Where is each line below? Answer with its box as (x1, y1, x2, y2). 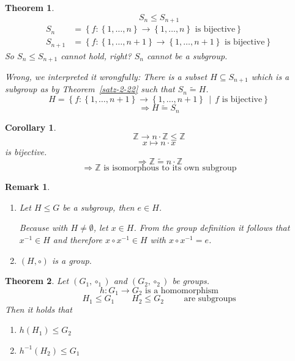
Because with (19, 221, 68, 234)
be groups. (172, 274, 210, 287)
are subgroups (184, 294, 236, 304)
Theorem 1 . (5, 1, 54, 13)
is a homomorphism (145, 286, 219, 295)
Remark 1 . (5, 180, 50, 193)
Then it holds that (5, 302, 72, 315)
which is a (251, 70, 289, 83)
